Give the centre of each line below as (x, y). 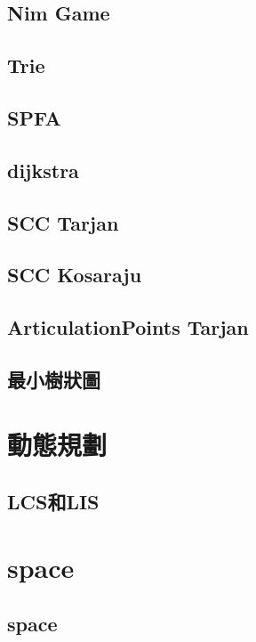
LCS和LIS (53, 502)
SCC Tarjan (63, 222)
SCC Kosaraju (75, 275)
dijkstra (43, 170)
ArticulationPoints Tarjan (128, 327)
